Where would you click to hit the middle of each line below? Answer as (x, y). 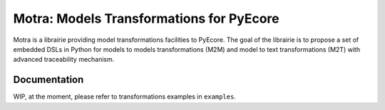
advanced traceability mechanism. (64, 60)
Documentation (48, 80)
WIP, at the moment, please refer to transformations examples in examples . (125, 97)
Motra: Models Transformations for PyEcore (146, 18)
